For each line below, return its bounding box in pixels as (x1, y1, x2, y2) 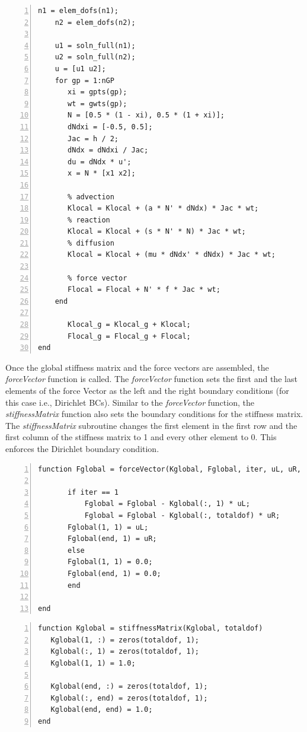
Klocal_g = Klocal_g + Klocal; (68, 320, 191, 329)
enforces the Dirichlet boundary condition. (5, 442, 159, 454)
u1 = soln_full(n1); (55, 41, 136, 50)
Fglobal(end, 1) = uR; (68, 534, 157, 543)
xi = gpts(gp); (68, 88, 127, 97)
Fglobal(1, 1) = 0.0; (68, 558, 153, 566)
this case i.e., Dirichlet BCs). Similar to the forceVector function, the (5, 396, 254, 408)
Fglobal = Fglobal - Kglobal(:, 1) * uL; (84, 499, 250, 508)
